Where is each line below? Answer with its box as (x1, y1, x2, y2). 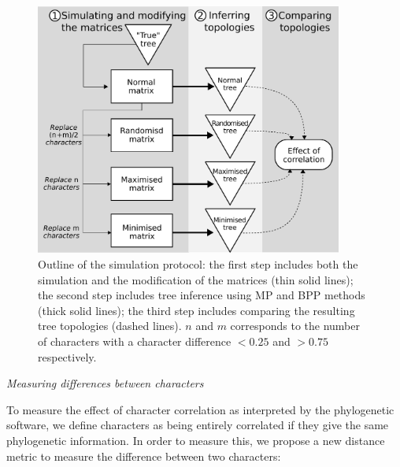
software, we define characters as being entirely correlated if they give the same (6, 417, 389, 433)
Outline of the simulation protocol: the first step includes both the (38, 255, 358, 272)
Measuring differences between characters (6, 375, 204, 391)
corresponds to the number (230, 317, 360, 334)
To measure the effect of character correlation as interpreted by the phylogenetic (6, 401, 394, 417)
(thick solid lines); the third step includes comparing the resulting (38, 302, 355, 318)
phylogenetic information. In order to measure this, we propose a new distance (6, 432, 385, 448)
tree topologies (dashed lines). (38, 317, 182, 334)
